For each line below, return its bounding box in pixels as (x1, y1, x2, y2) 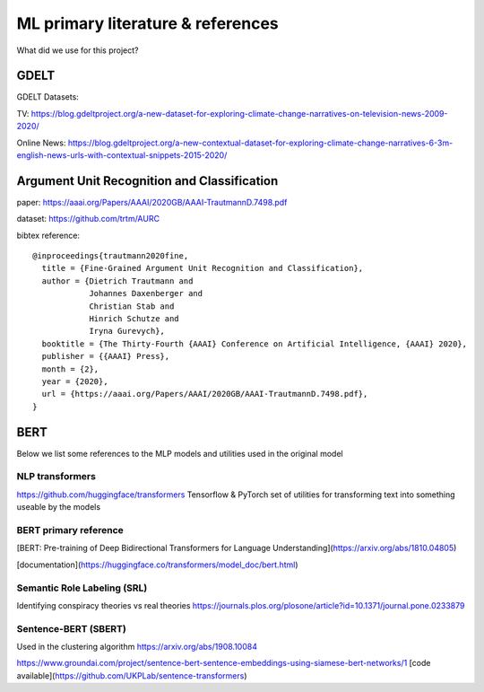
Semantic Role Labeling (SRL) (16, 582, 148, 594)
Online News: (16, 137, 66, 148)
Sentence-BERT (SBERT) (16, 622, 127, 635)
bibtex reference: (16, 230, 81, 241)
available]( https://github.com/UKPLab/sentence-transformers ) (16, 670, 247, 681)
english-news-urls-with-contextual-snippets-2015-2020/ (16, 150, 228, 161)
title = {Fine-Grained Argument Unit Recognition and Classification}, (41, 263, 364, 274)
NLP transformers (16, 470, 96, 483)
